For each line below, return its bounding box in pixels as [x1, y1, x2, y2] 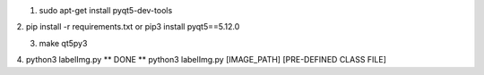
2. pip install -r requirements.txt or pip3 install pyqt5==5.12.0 [16, 21, 240, 32]
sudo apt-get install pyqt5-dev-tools [39, 5, 173, 15]
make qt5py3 [39, 37, 88, 48]
